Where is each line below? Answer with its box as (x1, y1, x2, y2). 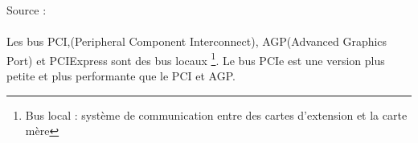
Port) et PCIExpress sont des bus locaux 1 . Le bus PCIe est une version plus (6, 49, 385, 68)
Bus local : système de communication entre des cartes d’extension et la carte (25, 106, 408, 123)
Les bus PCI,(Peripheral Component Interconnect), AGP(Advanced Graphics (6, 33, 387, 50)
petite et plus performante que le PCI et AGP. (6, 67, 236, 84)
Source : (6, 2, 47, 18)
